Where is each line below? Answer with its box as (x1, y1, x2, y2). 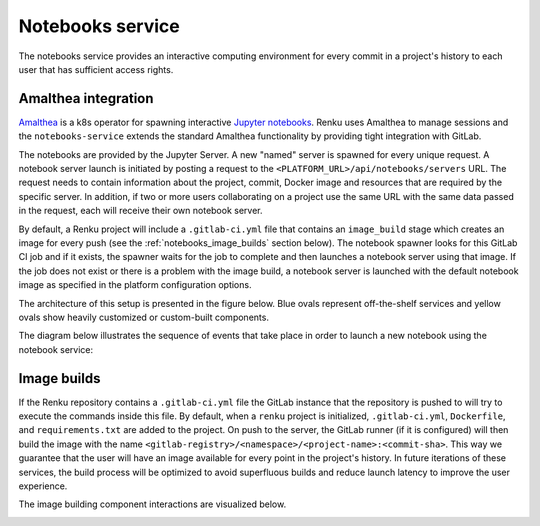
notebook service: (18, 343, 94, 355)
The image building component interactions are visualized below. (18, 498, 287, 510)
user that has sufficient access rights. (18, 63, 174, 75)
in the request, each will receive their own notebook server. (18, 205, 264, 217)
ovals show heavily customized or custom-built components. (18, 311, 270, 323)
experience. (18, 480, 68, 492)
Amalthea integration (18, 90, 154, 107)
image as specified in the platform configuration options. (18, 279, 252, 291)
